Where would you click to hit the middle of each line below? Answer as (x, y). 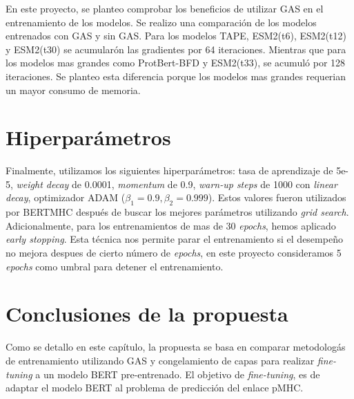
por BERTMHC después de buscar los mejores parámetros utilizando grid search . (177, 212)
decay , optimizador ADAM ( (66, 197)
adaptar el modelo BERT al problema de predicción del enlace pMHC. (155, 388)
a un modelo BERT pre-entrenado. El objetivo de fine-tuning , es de (178, 374)
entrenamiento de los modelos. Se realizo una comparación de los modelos (161, 22)
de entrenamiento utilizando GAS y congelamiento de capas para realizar (160, 360)
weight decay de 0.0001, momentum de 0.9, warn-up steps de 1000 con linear (177, 184)
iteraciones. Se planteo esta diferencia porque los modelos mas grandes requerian (176, 76)
